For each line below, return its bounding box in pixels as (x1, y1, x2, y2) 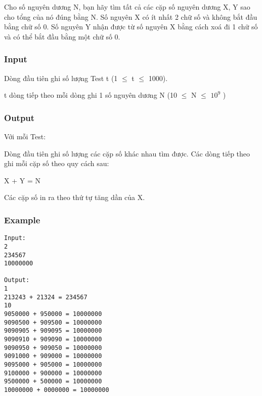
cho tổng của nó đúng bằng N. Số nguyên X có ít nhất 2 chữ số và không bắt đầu (4, 11, 257, 22)
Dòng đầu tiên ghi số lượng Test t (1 (4, 72, 118, 83)
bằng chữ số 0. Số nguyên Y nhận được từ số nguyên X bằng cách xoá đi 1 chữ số (4, 21, 258, 32)
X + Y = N (4, 175, 40, 185)
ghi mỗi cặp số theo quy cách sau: (4, 158, 109, 169)
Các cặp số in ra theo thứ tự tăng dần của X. (4, 192, 145, 203)
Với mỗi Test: (4, 131, 46, 141)
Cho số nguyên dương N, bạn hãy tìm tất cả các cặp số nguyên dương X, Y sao (4, 2, 250, 12)
